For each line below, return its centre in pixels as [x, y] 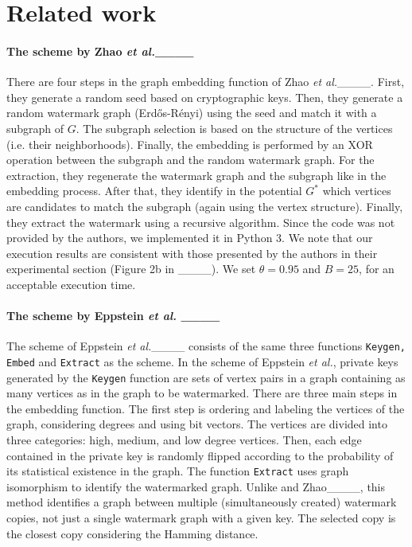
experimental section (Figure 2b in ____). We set [131, 269]
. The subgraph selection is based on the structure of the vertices [234, 128]
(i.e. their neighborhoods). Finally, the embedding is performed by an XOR [190, 144]
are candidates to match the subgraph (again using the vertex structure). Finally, [205, 206]
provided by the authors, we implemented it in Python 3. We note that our [190, 238]
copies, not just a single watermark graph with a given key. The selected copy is [201, 518]
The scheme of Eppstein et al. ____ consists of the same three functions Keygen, [206, 346]
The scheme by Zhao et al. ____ [100, 51]
